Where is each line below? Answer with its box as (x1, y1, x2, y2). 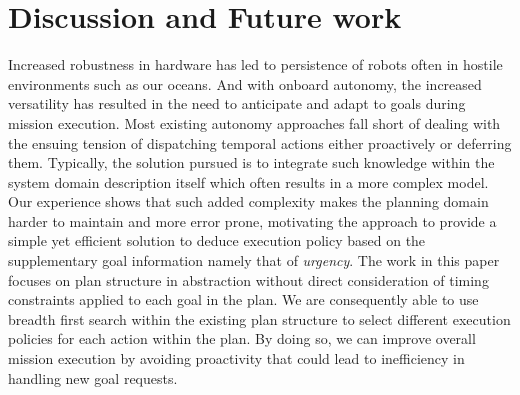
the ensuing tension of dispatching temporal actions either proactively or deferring (8, 132, 512, 153)
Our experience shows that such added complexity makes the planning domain (8, 191, 489, 212)
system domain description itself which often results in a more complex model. (8, 171, 489, 192)
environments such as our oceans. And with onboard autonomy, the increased (8, 73, 482, 94)
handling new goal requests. (8, 367, 178, 388)
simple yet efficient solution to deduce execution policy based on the (8, 230, 426, 251)
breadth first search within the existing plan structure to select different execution (8, 308, 511, 329)
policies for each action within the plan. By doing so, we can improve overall (8, 328, 476, 349)
